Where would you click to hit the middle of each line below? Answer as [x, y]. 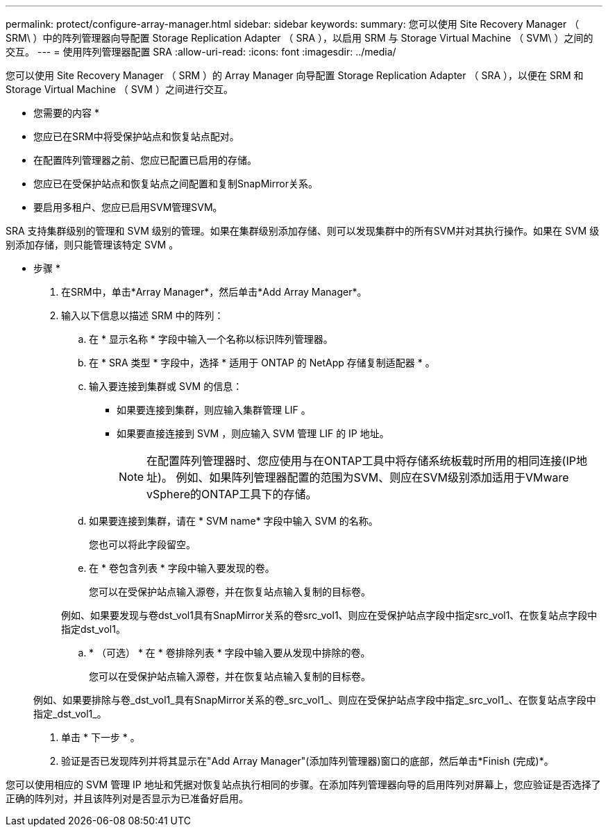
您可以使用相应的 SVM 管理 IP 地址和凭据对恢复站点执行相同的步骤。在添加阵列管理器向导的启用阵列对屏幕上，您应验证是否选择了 [303, 784]
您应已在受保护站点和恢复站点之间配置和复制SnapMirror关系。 [176, 184]
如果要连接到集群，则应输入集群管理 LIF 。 [214, 410]
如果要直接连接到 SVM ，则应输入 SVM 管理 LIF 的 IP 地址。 [253, 433]
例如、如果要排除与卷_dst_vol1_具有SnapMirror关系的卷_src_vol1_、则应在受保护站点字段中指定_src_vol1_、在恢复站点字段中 [315, 700]
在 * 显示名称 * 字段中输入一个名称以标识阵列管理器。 [211, 339]
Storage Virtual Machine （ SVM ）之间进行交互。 [119, 89]
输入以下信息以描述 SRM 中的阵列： [143, 315]
